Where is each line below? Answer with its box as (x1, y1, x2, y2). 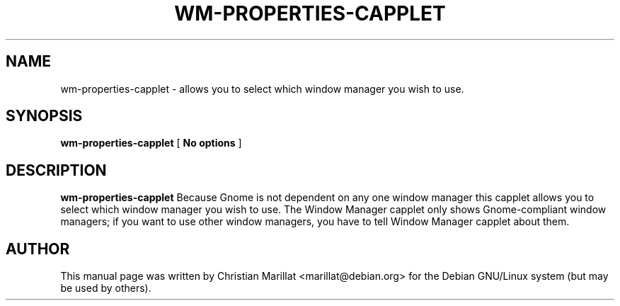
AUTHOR (6, 239, 70, 258)
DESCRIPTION (6, 161, 107, 179)
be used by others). (60, 282, 151, 295)
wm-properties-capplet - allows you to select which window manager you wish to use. (60, 82, 464, 95)
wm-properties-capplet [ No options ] (60, 137, 242, 149)
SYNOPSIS (6, 107, 83, 125)
